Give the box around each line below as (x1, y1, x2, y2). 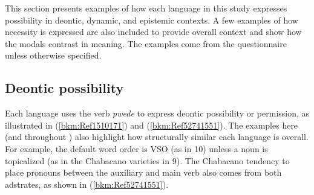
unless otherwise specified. (5, 49, 102, 62)
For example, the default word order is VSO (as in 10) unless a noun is (5, 142, 268, 155)
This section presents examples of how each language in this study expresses (5, 2, 287, 14)
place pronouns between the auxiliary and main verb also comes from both (5, 166, 282, 179)
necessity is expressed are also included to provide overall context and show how (5, 25, 302, 38)
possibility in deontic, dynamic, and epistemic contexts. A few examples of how (5, 13, 298, 26)
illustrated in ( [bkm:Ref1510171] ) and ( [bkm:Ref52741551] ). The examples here (5, 118, 298, 131)
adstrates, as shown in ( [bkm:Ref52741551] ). (5, 177, 169, 190)
